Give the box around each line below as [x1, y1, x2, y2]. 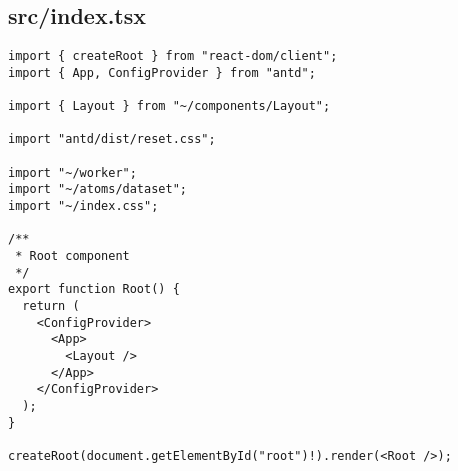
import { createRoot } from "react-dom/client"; [8, 49, 338, 64]
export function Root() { [8, 282, 180, 297]
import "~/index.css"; [8, 199, 159, 214]
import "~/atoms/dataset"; [8, 182, 187, 197]
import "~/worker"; [8, 165, 137, 180]
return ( [22, 299, 80, 314]
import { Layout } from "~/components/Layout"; [8, 99, 331, 114]
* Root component [15, 249, 130, 264]
